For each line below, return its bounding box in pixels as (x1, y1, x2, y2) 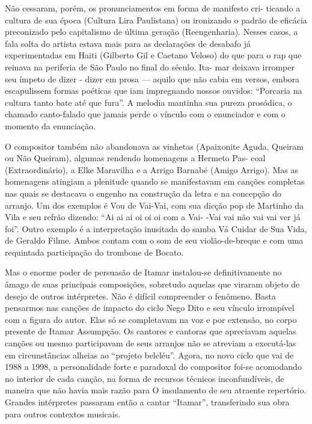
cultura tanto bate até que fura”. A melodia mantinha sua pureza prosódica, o (5, 96, 292, 108)
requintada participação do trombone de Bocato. (5, 245, 184, 258)
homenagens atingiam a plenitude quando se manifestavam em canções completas (5, 175, 305, 188)
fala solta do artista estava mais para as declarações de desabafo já (5, 37, 251, 49)
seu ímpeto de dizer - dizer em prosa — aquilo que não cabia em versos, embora (5, 72, 300, 85)
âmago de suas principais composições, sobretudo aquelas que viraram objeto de (5, 278, 300, 290)
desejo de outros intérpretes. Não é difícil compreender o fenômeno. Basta (5, 289, 276, 302)
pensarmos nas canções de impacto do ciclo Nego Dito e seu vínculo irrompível (5, 301, 295, 314)
